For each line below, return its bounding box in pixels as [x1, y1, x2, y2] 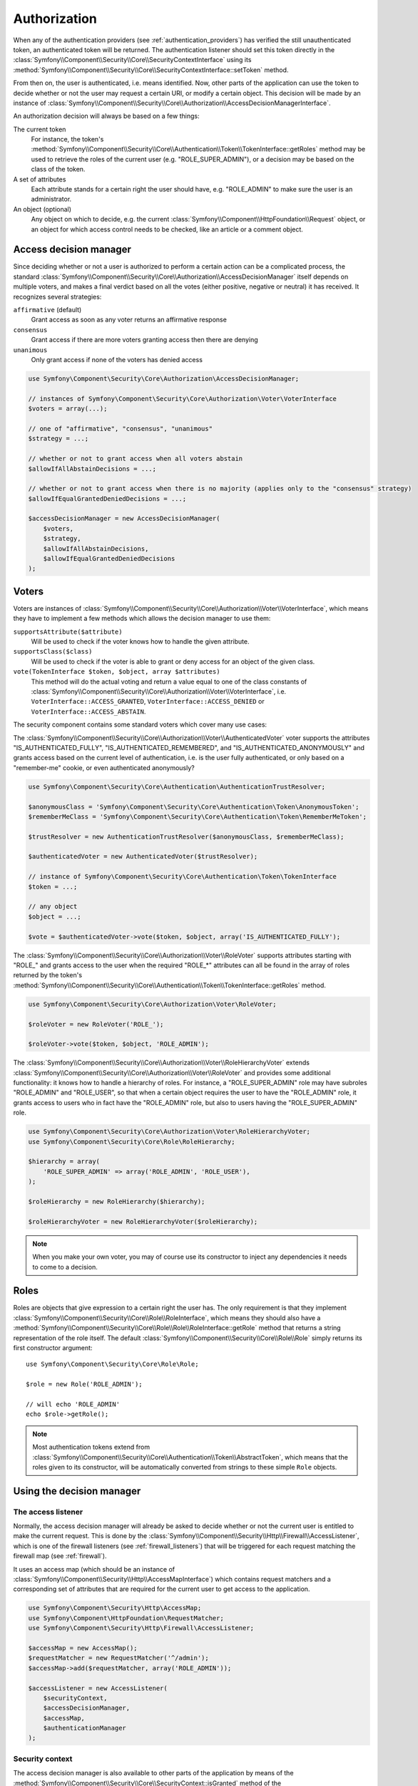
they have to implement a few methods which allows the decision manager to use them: [13, 614, 271, 623]
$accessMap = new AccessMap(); [28, 1644, 138, 1652]
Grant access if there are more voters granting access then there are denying [31, 336, 258, 344]
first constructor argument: [13, 1343, 93, 1352]
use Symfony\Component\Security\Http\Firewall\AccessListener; [28, 1624, 255, 1632]
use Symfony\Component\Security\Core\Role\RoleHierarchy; [28, 1137, 235, 1146]
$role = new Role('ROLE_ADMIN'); [26, 1380, 143, 1389]
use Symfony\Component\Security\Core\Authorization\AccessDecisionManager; [28, 374, 300, 382]
